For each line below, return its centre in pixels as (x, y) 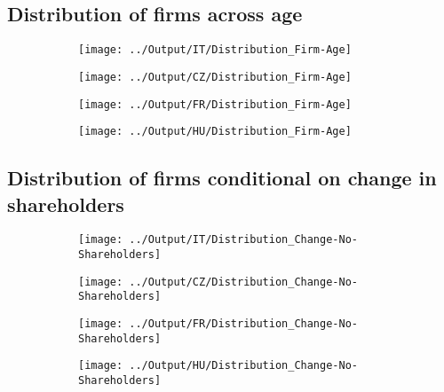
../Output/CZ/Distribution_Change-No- (243, 282)
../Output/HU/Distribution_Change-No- (243, 366)
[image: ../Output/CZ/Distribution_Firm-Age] (215, 77)
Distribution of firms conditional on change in (222, 178)
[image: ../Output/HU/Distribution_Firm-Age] (215, 132)
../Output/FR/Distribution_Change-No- (243, 324)
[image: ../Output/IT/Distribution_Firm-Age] (215, 50)
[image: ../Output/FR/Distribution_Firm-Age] (215, 104)
